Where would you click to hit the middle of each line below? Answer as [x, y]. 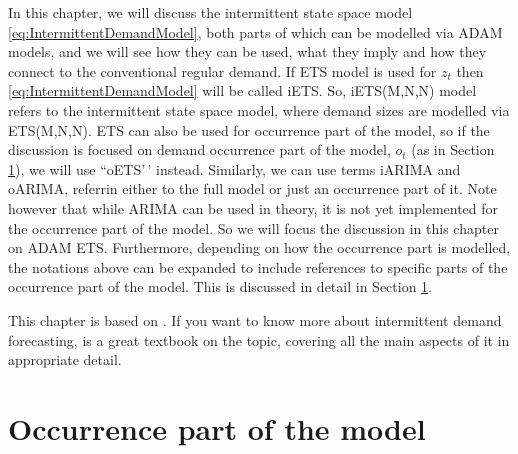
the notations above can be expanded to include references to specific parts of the [258, 266]
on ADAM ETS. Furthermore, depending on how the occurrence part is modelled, [259, 247]
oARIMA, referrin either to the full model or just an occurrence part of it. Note [252, 188]
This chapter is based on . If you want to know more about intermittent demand [255, 319]
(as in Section [453, 149]
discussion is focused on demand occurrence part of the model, [199, 149]
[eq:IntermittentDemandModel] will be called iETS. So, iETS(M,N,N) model [242, 90]
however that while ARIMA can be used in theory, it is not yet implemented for [253, 207]
